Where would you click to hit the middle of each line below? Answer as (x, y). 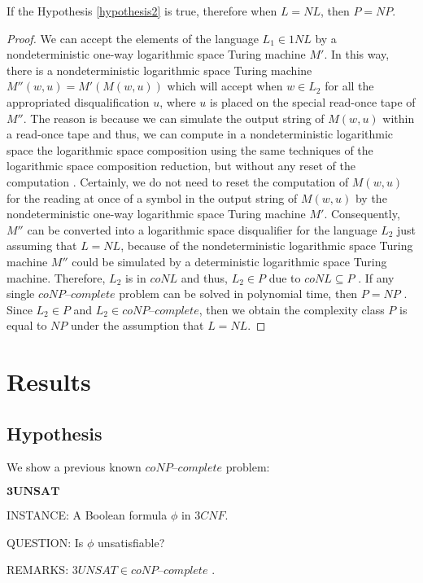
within (399, 118)
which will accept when (225, 86)
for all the (349, 86)
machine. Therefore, (56, 277)
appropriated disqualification (78, 101)
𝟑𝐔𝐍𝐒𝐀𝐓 (33, 492)
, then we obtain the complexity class (292, 309)
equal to (27, 325)
